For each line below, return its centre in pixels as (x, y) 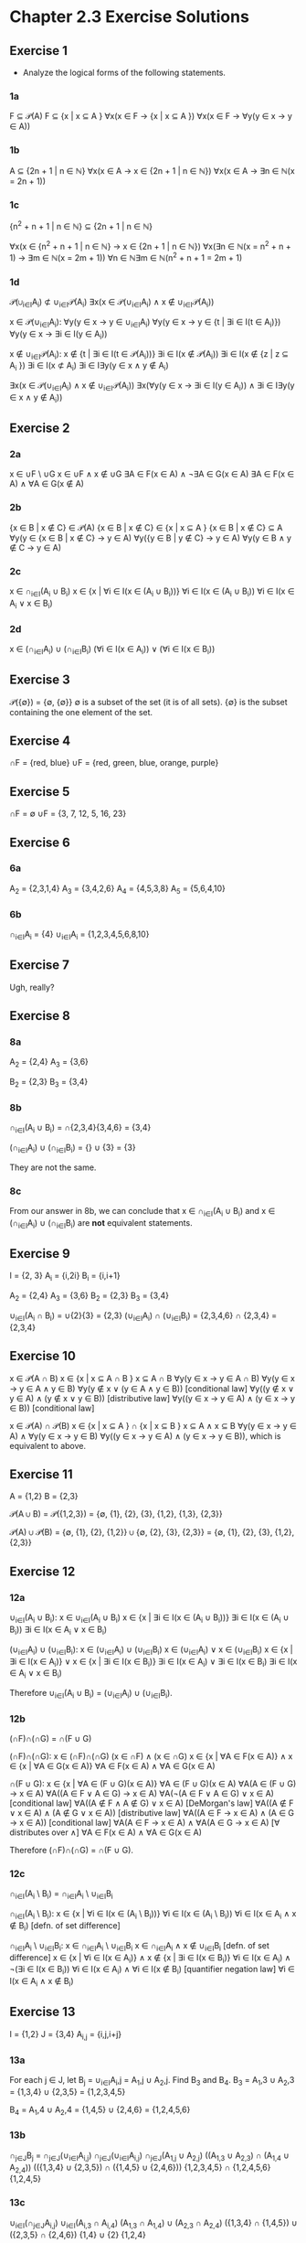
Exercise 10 (42, 1356)
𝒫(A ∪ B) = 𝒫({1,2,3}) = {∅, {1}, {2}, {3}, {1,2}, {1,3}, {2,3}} (116, 1514)
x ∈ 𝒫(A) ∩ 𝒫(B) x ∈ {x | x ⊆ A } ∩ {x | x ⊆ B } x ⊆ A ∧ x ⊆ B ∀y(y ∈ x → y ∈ (153, 1425)
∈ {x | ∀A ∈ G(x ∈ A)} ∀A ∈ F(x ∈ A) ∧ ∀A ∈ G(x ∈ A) (113, 1766)
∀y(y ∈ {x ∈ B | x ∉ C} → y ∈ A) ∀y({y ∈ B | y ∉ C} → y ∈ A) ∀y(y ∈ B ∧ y (151, 538)
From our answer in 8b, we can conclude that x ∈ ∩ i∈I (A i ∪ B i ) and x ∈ (142, 1212)
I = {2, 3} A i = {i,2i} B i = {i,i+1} (65, 1277)
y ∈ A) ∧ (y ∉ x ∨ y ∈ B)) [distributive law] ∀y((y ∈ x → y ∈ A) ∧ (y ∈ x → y (152, 1398)
